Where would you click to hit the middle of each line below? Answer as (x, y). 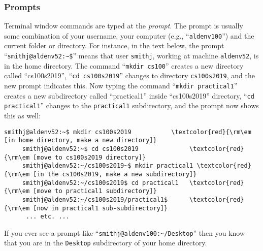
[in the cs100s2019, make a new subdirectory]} (115, 174)
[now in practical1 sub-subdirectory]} (101, 208)
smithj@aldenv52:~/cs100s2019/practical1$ (95, 199)
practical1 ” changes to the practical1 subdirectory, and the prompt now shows (131, 105)
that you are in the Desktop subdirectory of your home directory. (106, 243)
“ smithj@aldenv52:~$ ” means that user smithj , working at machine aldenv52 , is (131, 56)
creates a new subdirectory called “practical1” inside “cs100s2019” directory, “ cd (129, 95)
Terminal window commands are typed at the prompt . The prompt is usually (124, 26)
